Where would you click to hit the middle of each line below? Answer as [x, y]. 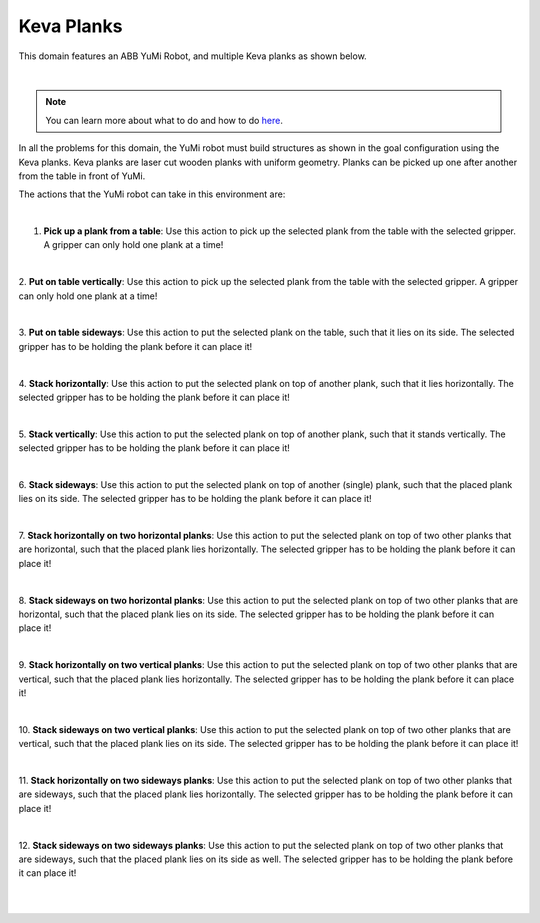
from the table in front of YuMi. [82, 176]
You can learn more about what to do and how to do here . [164, 120]
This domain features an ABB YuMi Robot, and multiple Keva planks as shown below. [192, 56]
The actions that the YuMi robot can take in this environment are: [152, 194]
